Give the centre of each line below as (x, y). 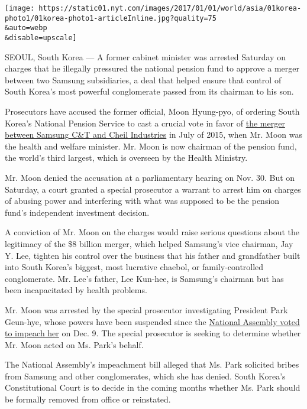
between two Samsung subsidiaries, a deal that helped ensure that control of (143, 79)
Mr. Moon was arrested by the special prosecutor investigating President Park (146, 309)
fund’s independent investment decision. (77, 212)
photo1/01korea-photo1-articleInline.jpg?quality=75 (111, 18)
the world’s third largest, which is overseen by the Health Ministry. (126, 158)
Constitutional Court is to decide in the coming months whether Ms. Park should (153, 387)
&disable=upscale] (41, 38)
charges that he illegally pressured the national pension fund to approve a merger (152, 68)
